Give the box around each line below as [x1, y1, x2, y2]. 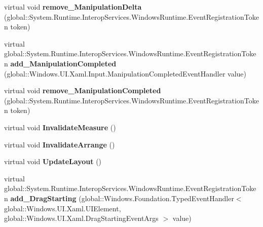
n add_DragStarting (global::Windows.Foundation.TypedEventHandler [4, 193, 234, 203]
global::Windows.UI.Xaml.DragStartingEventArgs [4, 213, 159, 223]
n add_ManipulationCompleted [4, 58, 117, 68]
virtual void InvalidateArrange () [4, 139, 115, 149]
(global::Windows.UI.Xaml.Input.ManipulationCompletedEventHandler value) [4, 68, 246, 79]
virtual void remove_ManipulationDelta [4, 2, 142, 12]
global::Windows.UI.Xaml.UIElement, [4, 203, 121, 213]
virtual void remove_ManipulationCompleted [4, 85, 161, 96]
